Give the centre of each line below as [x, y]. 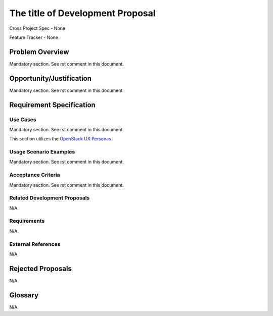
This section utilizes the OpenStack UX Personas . [61, 139]
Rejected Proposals [40, 268]
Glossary [24, 295]
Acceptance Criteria [35, 175]
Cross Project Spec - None [37, 28]
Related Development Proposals [50, 198]
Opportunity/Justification [51, 78]
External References [35, 244]
